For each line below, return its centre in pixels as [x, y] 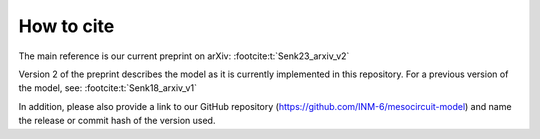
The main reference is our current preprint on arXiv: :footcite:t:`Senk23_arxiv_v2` [184, 56]
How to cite [66, 26]
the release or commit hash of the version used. [117, 121]
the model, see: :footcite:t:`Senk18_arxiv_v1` [107, 88]
